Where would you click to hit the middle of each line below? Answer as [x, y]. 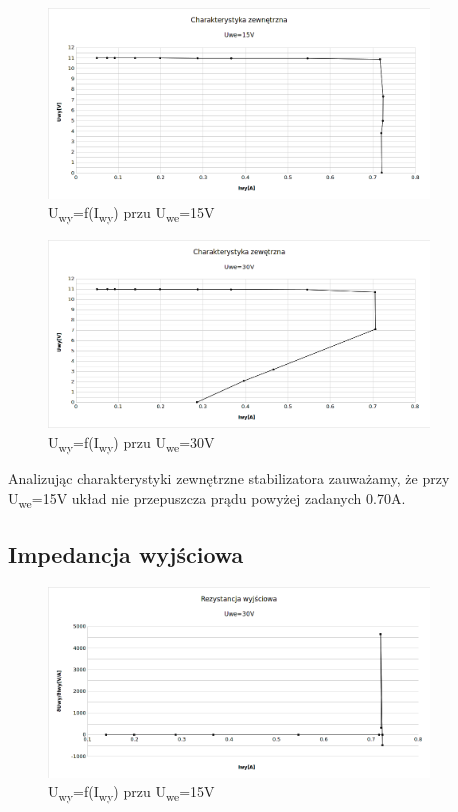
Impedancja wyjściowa [126, 554]
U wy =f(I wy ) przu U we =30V [131, 443]
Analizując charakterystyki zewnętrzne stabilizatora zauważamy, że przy [229, 478]
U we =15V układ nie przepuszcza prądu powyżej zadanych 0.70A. [207, 499]
